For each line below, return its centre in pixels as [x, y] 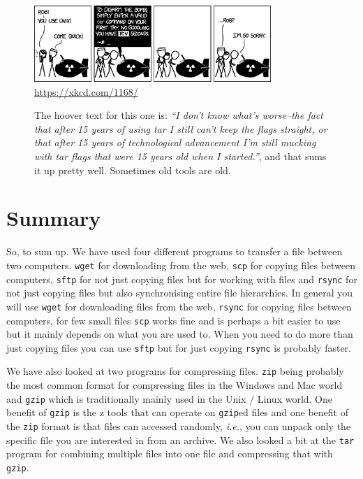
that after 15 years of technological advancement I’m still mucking [175, 142]
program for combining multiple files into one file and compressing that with [170, 453]
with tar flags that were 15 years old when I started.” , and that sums [180, 156]
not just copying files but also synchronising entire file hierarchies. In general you [180, 293]
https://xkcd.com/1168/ [86, 91]
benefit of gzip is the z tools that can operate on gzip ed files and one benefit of [177, 412]
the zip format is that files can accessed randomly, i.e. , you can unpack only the [179, 426]
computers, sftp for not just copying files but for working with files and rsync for [182, 279]
